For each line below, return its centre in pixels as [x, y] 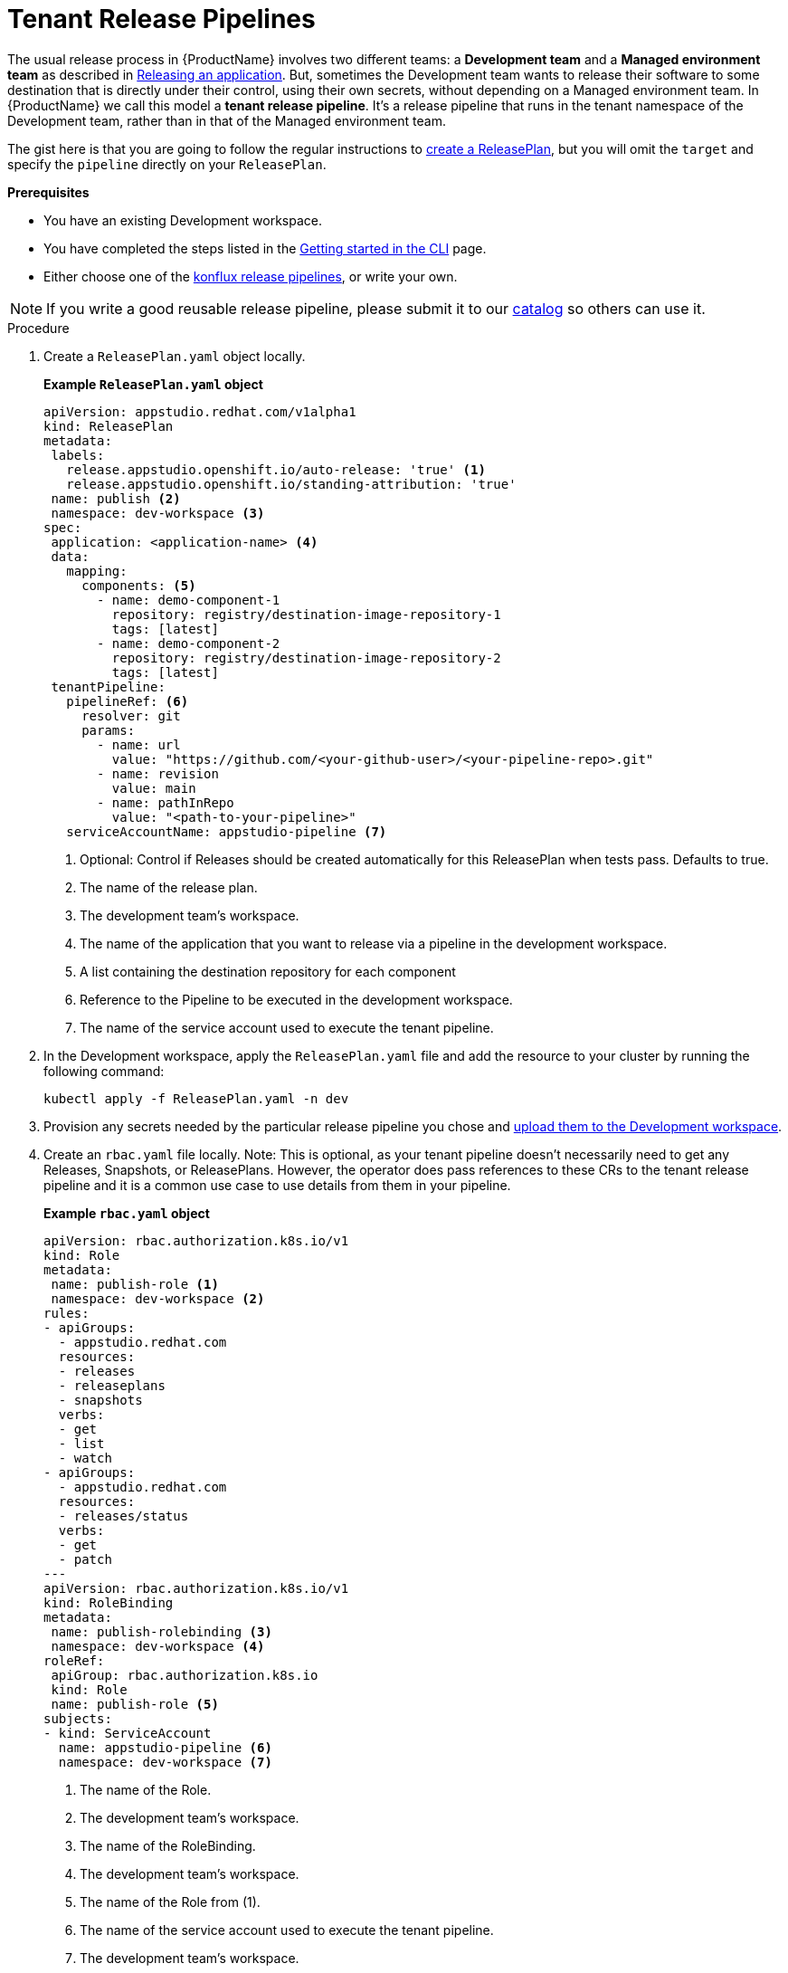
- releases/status [123, 1515]
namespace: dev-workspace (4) [158, 1646]
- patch [85, 1559]
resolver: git [131, 715]
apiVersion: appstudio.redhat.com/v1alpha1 [200, 411]
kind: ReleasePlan [109, 426]
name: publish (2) [116, 498]
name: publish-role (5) [135, 1704]
